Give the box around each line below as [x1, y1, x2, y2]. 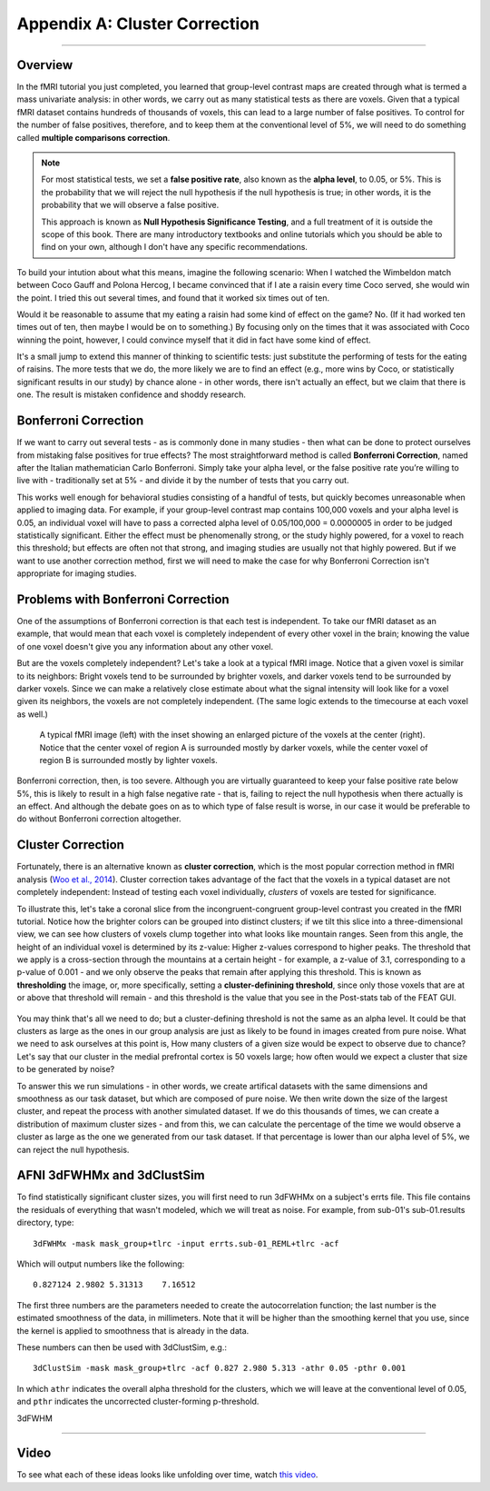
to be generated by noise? [16, 1064, 115, 1075]
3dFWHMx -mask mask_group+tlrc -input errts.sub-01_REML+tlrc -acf [33, 1238, 339, 1248]
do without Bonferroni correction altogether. [16, 813, 181, 824]
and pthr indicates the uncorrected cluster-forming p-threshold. [16, 1396, 260, 1407]
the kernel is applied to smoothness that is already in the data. [16, 1325, 250, 1336]
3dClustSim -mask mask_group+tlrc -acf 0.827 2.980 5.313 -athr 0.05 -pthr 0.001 [33, 1363, 407, 1374]
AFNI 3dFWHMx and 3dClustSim [16, 1168, 205, 1183]
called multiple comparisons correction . [16, 132, 171, 143]
